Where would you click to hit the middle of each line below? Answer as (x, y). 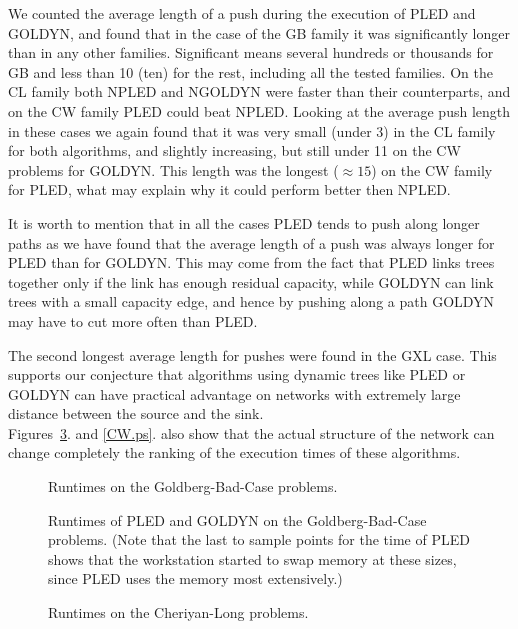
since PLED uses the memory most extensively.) (195, 578)
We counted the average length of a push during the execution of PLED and (242, 13)
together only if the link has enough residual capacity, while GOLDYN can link (251, 281)
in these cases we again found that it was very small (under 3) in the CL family (252, 130)
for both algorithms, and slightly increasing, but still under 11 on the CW (234, 150)
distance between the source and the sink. (136, 413)
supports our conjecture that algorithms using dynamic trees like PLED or (237, 374)
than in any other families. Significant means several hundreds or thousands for (251, 52)
